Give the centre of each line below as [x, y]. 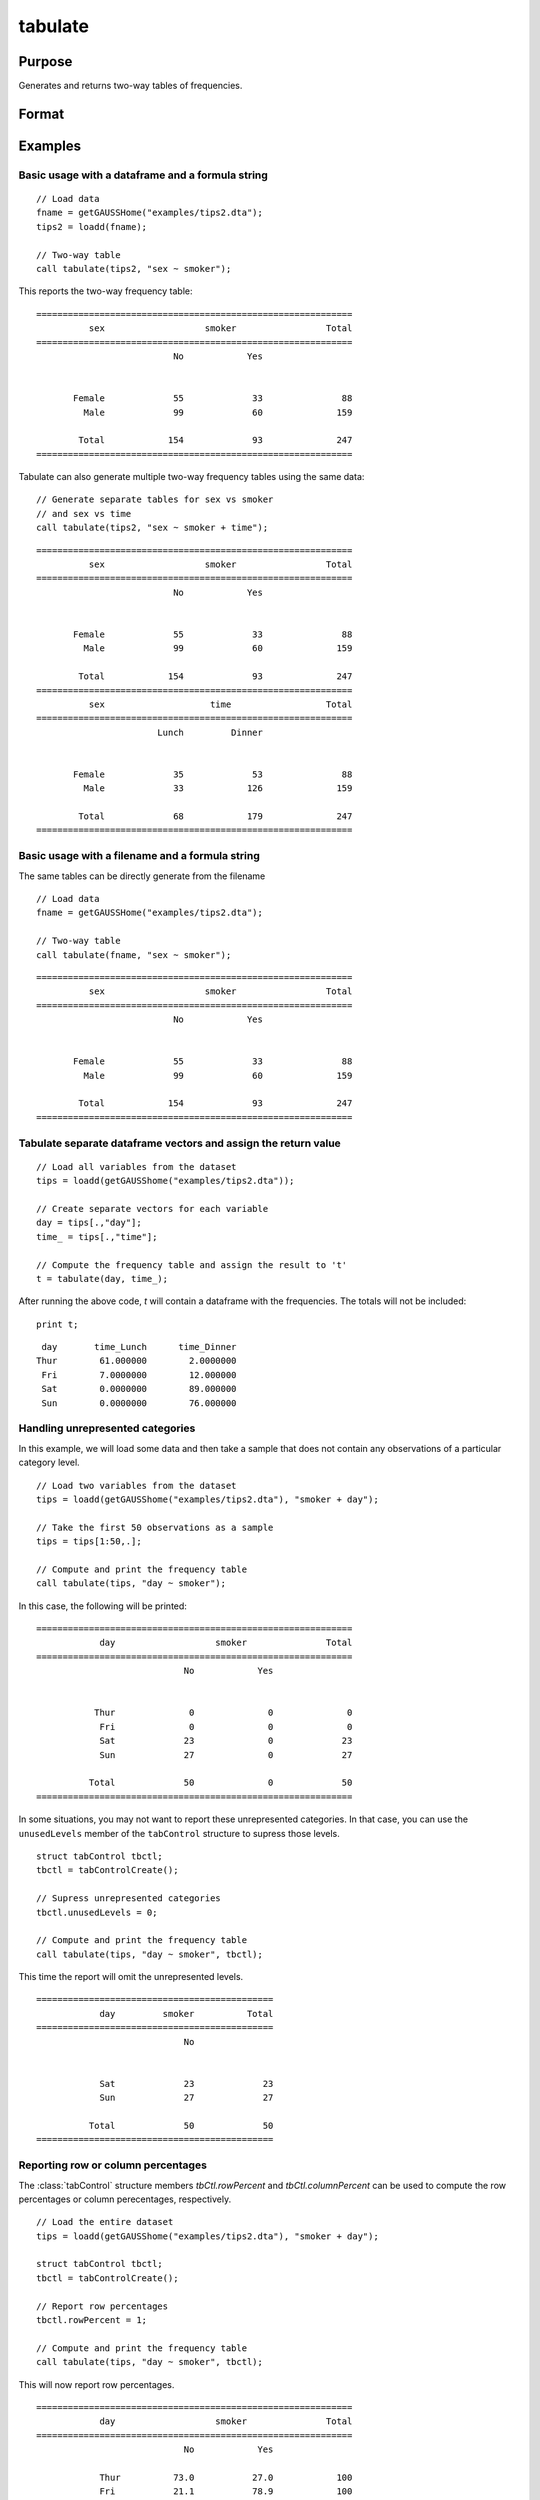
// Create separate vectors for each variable [152, 1208]
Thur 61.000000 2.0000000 [136, 1361]
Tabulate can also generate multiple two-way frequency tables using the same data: [191, 477]
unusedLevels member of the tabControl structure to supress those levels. [179, 1833]
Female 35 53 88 [213, 774]
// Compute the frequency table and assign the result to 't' [192, 1264]
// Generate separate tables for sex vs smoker [155, 499]
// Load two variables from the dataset [136, 1485]
